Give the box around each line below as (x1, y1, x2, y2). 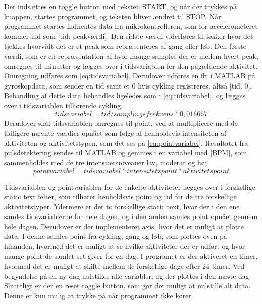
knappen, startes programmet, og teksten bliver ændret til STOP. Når (4, 11, 221, 21)
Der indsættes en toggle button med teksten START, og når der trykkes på (4, 1, 237, 11)
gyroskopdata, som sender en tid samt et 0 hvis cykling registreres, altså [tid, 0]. (4, 80, 252, 91)
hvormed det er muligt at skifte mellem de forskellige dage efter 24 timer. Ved (4, 260, 245, 271)
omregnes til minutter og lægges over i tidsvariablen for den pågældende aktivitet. (4, 60, 258, 71)
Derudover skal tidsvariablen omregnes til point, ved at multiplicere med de (4, 117, 238, 128)
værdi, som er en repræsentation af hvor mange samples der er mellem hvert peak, (4, 50, 258, 61)
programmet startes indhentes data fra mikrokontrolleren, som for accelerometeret (4, 21, 258, 31)
